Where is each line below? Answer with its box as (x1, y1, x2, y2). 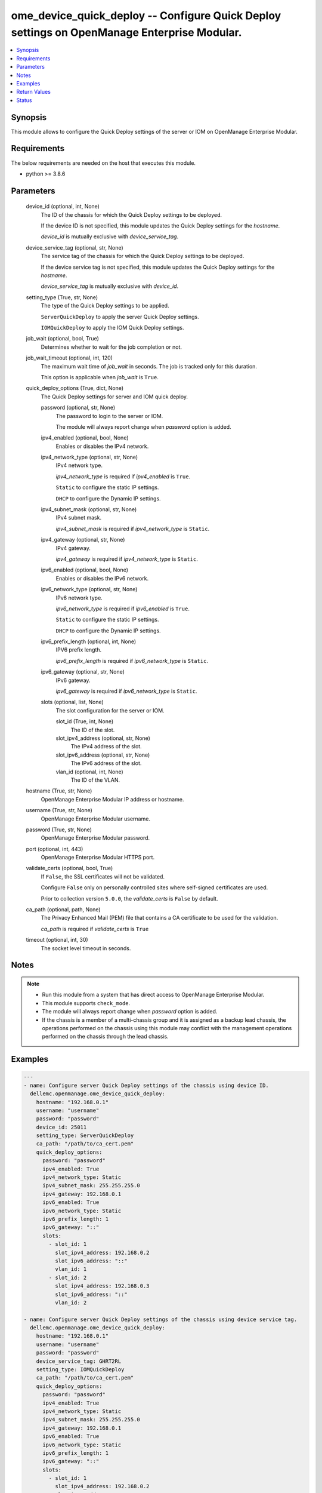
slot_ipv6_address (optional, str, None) (55, 751, 150, 758)
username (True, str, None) (26, 807, 92, 814)
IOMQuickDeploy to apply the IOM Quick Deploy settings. (41, 324, 184, 331)
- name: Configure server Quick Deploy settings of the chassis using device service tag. (23, 1316, 298, 1323)
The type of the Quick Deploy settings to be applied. (41, 302, 169, 309)
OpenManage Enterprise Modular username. (41, 815, 150, 822)
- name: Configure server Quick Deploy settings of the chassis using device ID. (23, 1082, 270, 1089)
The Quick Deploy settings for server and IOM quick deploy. (41, 393, 188, 400)
